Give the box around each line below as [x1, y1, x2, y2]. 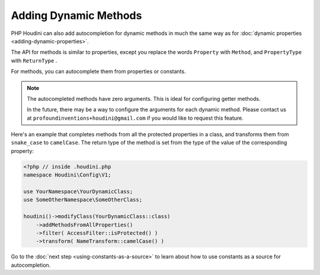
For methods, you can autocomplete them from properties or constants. [11, 68, 186, 75]
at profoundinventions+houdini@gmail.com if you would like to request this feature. [27, 114, 244, 121]
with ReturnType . [11, 57, 57, 64]
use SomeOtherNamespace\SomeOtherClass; [23, 196, 142, 203]
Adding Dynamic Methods [11, 9, 142, 22]
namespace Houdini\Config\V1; [23, 172, 111, 178]
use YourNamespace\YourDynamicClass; [23, 188, 133, 195]
